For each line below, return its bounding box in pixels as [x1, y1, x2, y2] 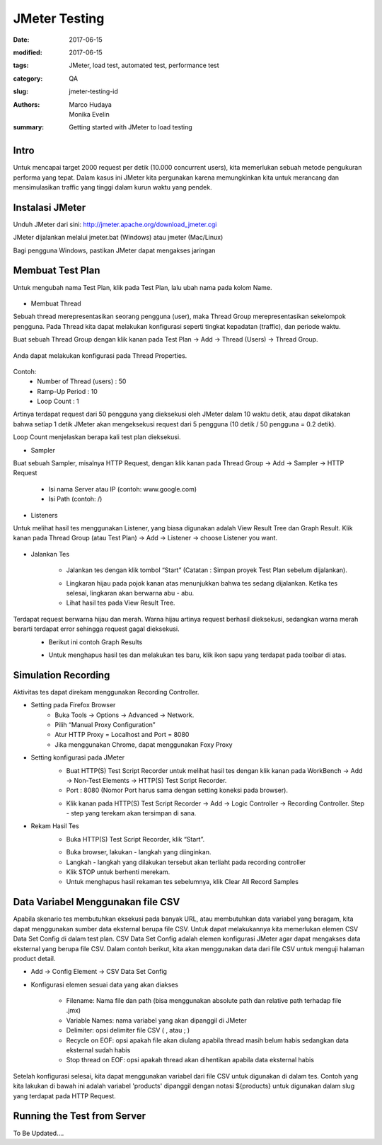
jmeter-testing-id [69, 87, 118, 95]
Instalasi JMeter [13, 202, 86, 214]
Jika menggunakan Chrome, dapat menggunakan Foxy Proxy [54, 740, 233, 749]
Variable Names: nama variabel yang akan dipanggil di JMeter [66, 1016, 247, 1025]
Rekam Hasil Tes [30, 822, 79, 830]
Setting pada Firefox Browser [30, 701, 116, 709]
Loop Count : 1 [37, 397, 79, 406]
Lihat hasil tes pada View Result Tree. [66, 598, 175, 608]
